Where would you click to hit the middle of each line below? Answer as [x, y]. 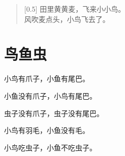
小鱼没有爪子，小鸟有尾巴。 [50, 95]
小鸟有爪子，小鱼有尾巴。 [47, 79]
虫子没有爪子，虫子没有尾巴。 [54, 113]
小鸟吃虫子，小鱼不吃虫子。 [50, 147]
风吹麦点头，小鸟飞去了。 [67, 19]
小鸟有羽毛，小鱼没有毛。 [47, 130]
